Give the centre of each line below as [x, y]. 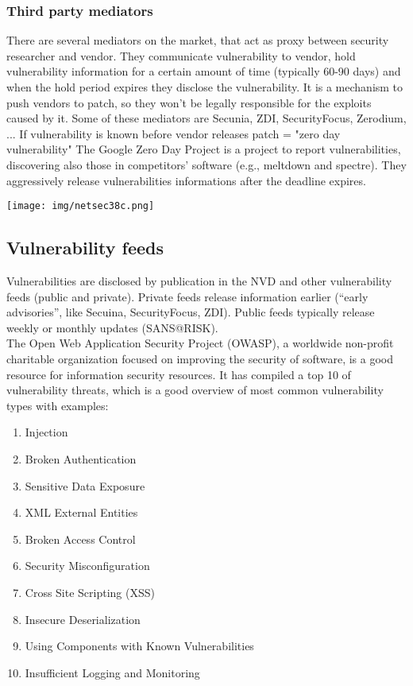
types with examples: [58, 405]
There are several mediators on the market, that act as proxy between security [198, 40]
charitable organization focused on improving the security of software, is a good [200, 358]
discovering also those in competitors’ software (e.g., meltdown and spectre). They [206, 164]
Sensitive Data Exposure [85, 485]
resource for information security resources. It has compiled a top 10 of [179, 374]
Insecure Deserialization [83, 619]
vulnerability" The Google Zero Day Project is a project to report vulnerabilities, [204, 149]
